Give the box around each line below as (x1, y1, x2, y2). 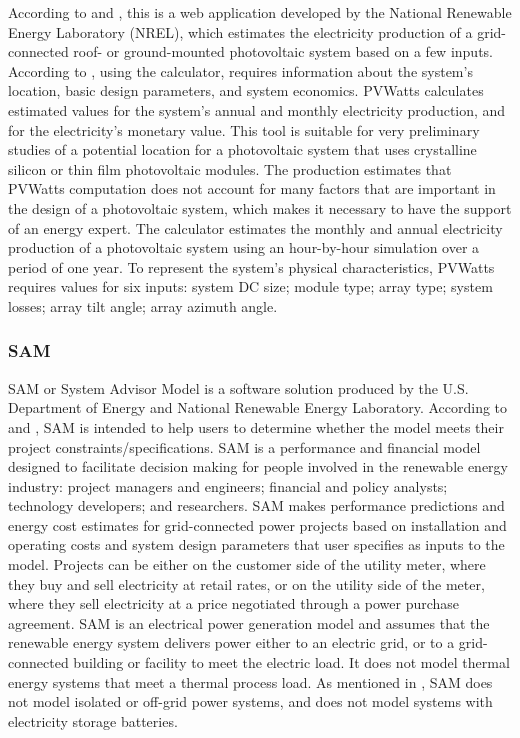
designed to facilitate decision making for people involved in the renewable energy (8, 456, 508, 477)
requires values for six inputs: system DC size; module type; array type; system (8, 276, 493, 297)
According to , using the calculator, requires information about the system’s (8, 60, 473, 81)
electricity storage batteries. (8, 710, 178, 731)
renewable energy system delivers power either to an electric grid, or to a (8, 632, 455, 653)
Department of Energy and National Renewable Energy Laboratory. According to (8, 397, 508, 418)
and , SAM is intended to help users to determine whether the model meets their (8, 416, 504, 437)
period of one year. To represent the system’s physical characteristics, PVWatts (8, 256, 495, 277)
